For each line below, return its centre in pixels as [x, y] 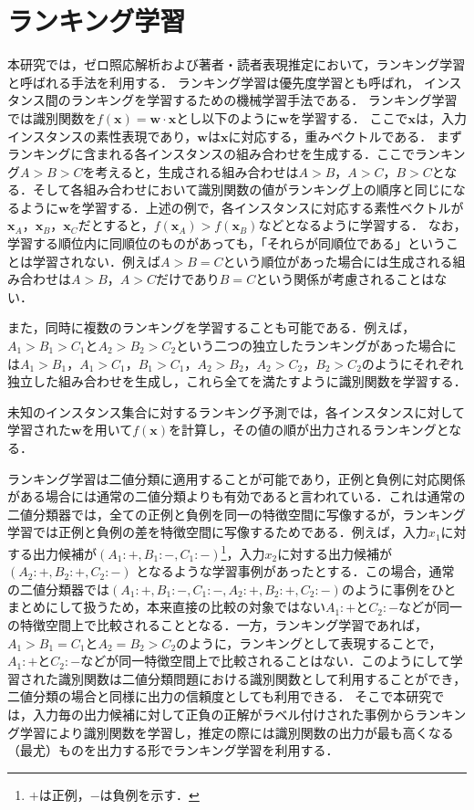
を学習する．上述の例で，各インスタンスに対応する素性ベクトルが [266, 207]
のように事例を [386, 589]
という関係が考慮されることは [345, 279]
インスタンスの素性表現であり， [103, 136]
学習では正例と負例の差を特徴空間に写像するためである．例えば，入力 [218, 532]
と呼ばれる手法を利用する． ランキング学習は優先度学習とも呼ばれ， [214, 82]
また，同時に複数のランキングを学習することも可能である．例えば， [211, 327]
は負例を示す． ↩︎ [149, 794]
